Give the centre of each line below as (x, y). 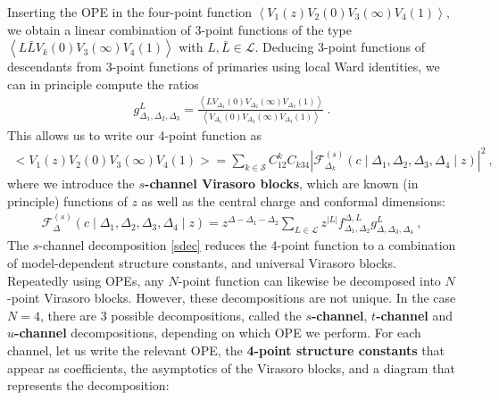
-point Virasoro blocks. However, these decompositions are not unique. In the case (232, 298)
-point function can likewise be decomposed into (309, 280)
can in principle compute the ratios (103, 83)
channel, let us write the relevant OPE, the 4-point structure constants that (226, 350)
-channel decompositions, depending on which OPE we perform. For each (218, 333)
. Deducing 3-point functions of (340, 47)
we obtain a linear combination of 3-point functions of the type (179, 29)
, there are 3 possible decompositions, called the (170, 315)
